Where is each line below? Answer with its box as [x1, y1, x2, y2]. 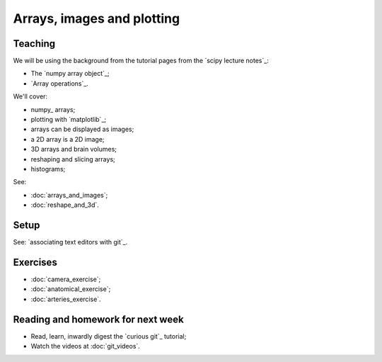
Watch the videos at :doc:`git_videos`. [30, 342, 141, 351]
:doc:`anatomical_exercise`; [30, 285, 111, 293]
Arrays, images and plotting [13, 11, 180, 26]
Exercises [13, 256, 58, 268]
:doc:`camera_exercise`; [30, 275, 101, 283]
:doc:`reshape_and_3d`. [30, 200, 99, 209]
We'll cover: [13, 92, 48, 101]
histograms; [30, 164, 66, 173]
